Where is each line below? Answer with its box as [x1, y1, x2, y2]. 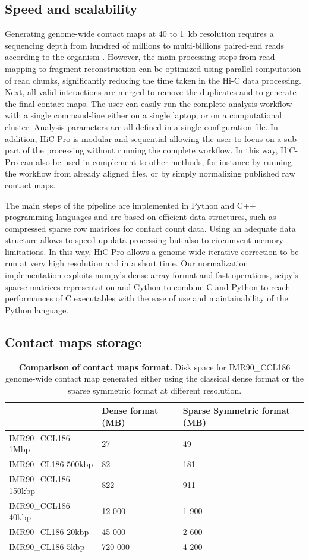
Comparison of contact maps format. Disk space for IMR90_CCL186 [18, 360, 291, 373]
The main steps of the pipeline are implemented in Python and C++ [5, 199, 256, 211]
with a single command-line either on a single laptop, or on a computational [5, 109, 282, 121]
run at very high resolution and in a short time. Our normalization [5, 257, 248, 269]
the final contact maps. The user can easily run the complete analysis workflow [5, 97, 292, 109]
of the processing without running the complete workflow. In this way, [23, 144, 278, 156]
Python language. [5, 303, 69, 316]
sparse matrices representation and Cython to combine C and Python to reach [5, 280, 291, 292]
